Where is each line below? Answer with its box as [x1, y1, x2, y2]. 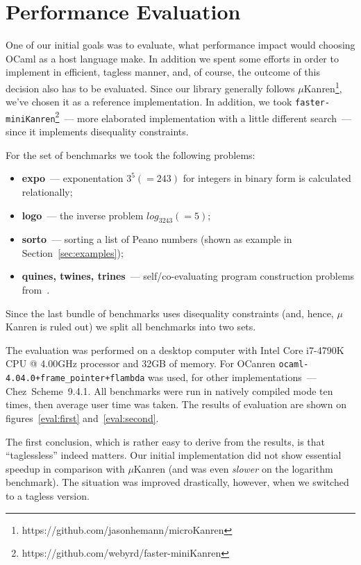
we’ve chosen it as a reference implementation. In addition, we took [6, 94, 292, 109]
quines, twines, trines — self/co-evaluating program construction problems [22, 269, 355, 283]
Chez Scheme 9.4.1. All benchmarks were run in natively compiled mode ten [6, 383, 333, 398]
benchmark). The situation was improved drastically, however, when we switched [6, 475, 349, 489]
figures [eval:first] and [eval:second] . [6, 410, 159, 425]
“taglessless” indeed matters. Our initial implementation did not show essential [6, 448, 342, 462]
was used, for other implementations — [148, 370, 317, 385]
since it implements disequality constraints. [6, 124, 189, 139]
